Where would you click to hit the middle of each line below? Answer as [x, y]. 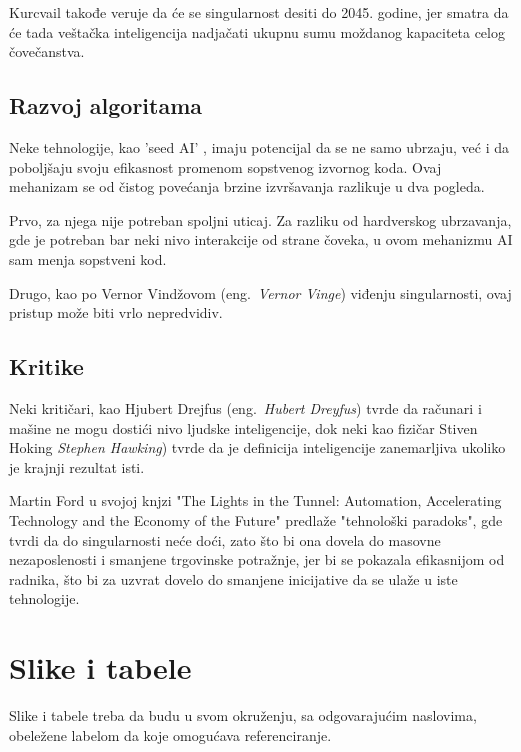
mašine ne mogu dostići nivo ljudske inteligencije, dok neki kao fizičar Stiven [243, 427]
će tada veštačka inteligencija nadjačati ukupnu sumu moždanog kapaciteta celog [257, 31]
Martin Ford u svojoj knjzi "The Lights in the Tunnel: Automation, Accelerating [255, 500]
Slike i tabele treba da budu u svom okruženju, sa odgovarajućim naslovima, [243, 715]
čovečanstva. [47, 51]
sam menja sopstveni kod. [88, 258]
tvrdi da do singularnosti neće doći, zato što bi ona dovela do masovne [225, 539]
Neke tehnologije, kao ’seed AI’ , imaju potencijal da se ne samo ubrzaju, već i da [259, 146]
